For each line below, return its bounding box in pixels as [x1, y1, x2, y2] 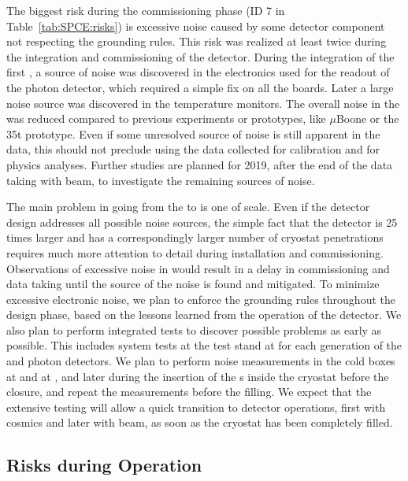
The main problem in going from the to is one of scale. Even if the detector [6, 198, 370, 215]
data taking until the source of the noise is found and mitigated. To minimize [6, 276, 380, 292]
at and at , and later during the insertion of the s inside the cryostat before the [6, 368, 389, 384]
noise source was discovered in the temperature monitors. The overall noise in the [6, 94, 400, 111]
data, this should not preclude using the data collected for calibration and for [6, 141, 380, 157]
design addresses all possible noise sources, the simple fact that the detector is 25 [6, 213, 398, 230]
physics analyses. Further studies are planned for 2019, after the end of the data [6, 156, 393, 172]
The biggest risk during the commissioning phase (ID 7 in [6, 2, 285, 18]
